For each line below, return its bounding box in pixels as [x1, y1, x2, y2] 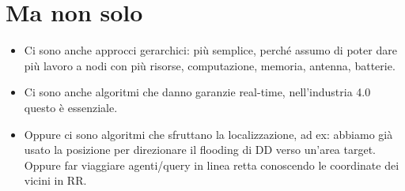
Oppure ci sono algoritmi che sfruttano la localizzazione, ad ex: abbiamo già [24, 125, 393, 142]
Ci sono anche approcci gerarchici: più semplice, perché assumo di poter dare [24, 42, 397, 58]
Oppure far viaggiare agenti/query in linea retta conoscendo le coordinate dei [24, 156, 399, 173]
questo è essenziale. [24, 99, 118, 115]
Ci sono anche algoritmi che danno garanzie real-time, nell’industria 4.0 [24, 84, 371, 100]
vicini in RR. [24, 172, 87, 189]
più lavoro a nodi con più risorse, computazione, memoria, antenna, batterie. [24, 57, 396, 73]
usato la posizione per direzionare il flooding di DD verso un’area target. [24, 141, 377, 158]
